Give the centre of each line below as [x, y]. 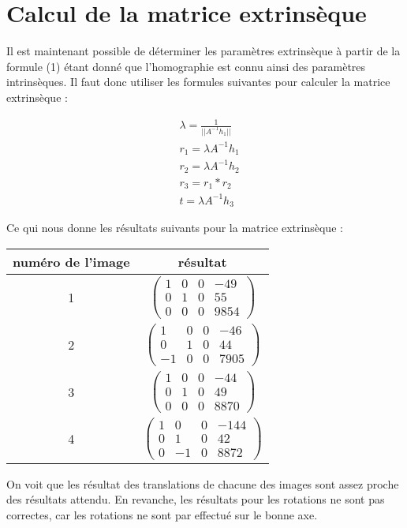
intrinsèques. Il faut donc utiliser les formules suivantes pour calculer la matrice [198, 82]
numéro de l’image [71, 262]
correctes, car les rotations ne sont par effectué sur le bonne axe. [162, 515]
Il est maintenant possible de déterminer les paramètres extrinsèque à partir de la [203, 51]
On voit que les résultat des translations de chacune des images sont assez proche [203, 483]
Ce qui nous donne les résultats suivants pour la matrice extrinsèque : [175, 228]
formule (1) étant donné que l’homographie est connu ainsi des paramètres [186, 66]
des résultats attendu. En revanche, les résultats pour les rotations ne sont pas [196, 499]
